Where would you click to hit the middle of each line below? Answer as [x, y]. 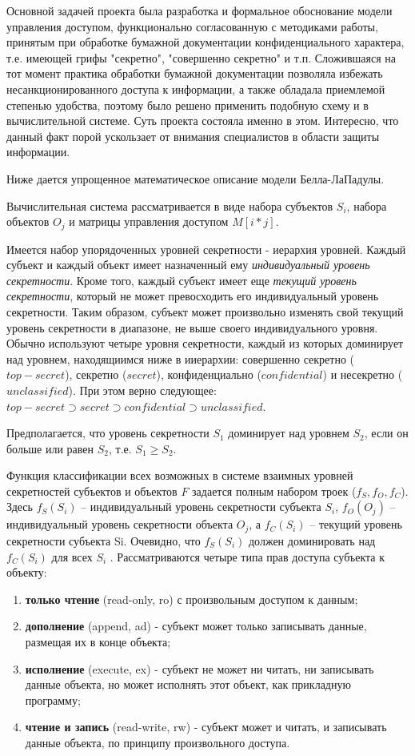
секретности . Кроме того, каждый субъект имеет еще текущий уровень [182, 280]
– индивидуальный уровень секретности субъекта [201, 507]
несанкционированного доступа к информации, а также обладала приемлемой [196, 88]
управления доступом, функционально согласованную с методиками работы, [192, 26]
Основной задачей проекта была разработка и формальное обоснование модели [200, 10]
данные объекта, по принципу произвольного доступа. [158, 742]
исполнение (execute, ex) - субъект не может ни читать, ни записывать [200, 668]
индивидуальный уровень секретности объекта [120, 524]
